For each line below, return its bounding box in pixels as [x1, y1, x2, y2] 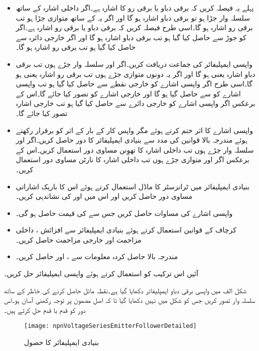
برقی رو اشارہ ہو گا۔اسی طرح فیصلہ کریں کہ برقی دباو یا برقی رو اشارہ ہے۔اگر [16, 22, 253, 33]
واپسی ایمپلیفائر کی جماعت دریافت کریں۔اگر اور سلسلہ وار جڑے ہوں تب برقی [16, 58, 252, 69]
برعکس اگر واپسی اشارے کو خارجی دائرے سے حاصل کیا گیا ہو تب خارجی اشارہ [16, 98, 255, 108]
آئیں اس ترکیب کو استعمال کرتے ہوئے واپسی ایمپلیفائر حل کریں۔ [4, 268, 198, 279]
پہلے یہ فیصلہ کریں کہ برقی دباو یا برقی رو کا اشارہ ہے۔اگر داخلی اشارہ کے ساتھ [16, 3, 254, 13]
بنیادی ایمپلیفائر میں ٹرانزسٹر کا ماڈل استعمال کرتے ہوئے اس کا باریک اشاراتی [16, 181, 250, 191]
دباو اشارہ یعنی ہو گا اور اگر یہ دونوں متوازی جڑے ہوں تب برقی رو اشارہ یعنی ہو [16, 68, 255, 79]
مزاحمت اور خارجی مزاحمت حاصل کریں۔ [16, 234, 142, 245]
